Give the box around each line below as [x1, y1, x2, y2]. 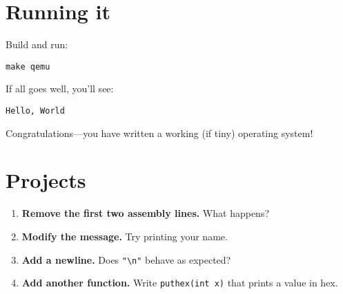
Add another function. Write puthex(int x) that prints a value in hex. [21, 275, 338, 290]
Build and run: [6, 37, 68, 52]
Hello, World [6, 105, 65, 116]
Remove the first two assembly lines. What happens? [21, 206, 270, 220]
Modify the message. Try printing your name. [21, 229, 228, 243]
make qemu [6, 61, 50, 72]
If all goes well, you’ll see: [6, 81, 114, 96]
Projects [6, 166, 86, 194]
